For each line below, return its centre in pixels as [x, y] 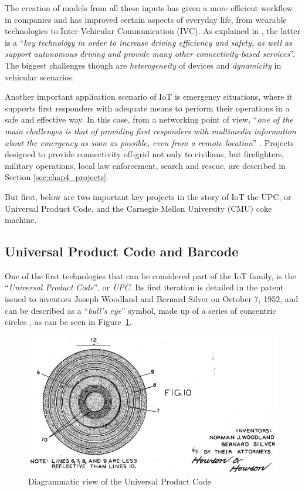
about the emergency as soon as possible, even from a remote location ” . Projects [149, 142]
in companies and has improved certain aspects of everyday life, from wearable [146, 19]
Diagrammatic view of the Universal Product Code [120, 481]
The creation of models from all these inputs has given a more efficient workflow [149, 8]
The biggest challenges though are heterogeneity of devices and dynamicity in [143, 65]
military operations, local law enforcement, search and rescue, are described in [145, 165]
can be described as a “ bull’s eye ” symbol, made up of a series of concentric [140, 310]
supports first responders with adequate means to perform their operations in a [147, 108]
